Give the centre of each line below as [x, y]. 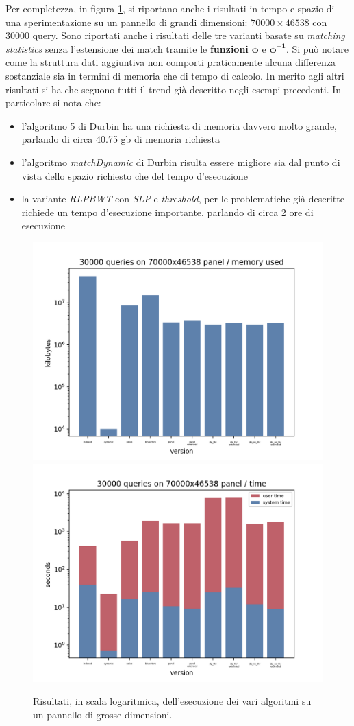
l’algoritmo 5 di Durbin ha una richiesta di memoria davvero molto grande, [179, 125]
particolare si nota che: [53, 103]
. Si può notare [317, 48]
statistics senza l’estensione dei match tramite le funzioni [127, 48]
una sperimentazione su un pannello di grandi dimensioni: [127, 22]
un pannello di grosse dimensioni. [103, 714]
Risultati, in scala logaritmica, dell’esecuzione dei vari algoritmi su [172, 701]
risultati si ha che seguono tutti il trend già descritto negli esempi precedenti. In [174, 89]
